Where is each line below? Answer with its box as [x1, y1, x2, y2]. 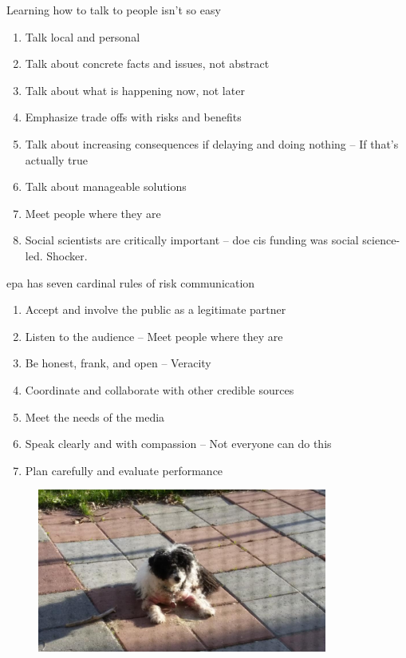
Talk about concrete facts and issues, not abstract [25, 55, 270, 72]
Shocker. [46, 247, 88, 264]
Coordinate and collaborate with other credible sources [25, 381, 294, 398]
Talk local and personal [25, 28, 140, 45]
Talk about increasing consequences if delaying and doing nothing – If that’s [25, 135, 399, 152]
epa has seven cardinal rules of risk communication [6, 274, 255, 291]
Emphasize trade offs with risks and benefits [25, 109, 242, 125]
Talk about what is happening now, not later [25, 81, 245, 98]
